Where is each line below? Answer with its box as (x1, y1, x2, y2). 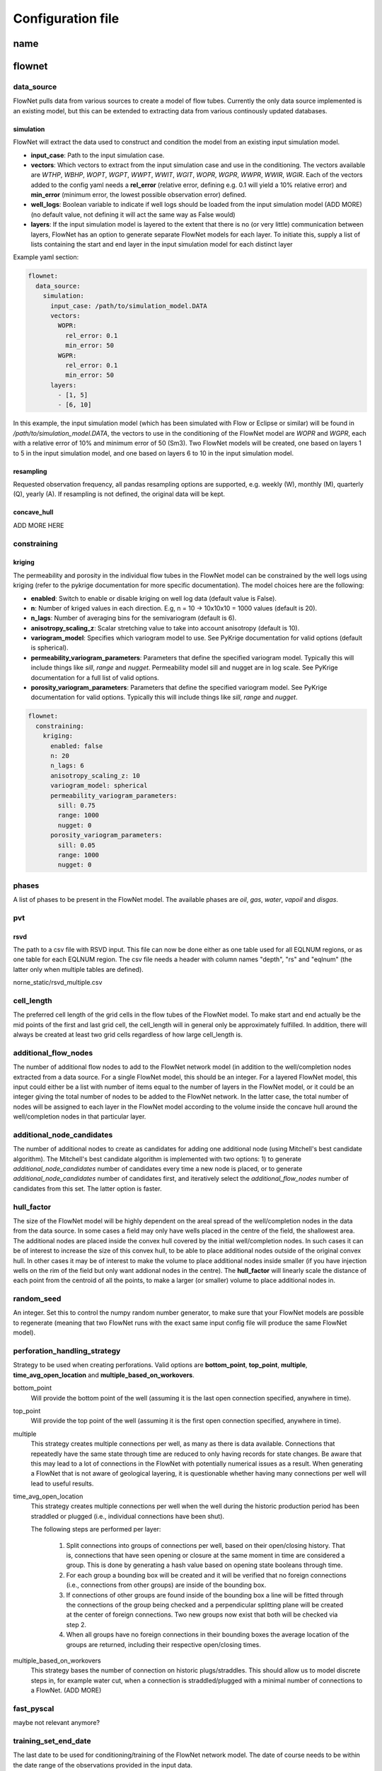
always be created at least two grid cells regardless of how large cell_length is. (13, 1031, 243, 1039)
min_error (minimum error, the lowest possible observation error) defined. (30, 191, 247, 199)
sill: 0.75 (57, 801, 95, 809)
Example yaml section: (13, 253, 79, 261)
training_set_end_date (13, 1736, 91, 1746)
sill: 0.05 (57, 841, 95, 849)
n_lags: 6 (50, 762, 85, 770)
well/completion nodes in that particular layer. (13, 1112, 146, 1121)
